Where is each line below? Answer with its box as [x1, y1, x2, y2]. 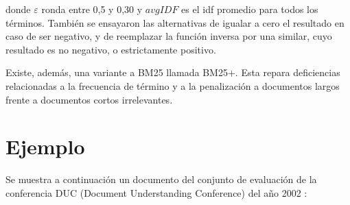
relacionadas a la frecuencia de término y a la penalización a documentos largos [5, 78, 340, 93]
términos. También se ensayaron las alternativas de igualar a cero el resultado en [5, 15, 345, 29]
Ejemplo [5, 132, 85, 160]
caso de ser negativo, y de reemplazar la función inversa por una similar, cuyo [5, 29, 332, 43]
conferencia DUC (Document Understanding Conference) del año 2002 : [5, 185, 307, 200]
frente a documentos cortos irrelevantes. [5, 92, 173, 106]
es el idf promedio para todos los [181, 2, 318, 16]
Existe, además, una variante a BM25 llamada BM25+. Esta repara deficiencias [5, 65, 340, 80]
